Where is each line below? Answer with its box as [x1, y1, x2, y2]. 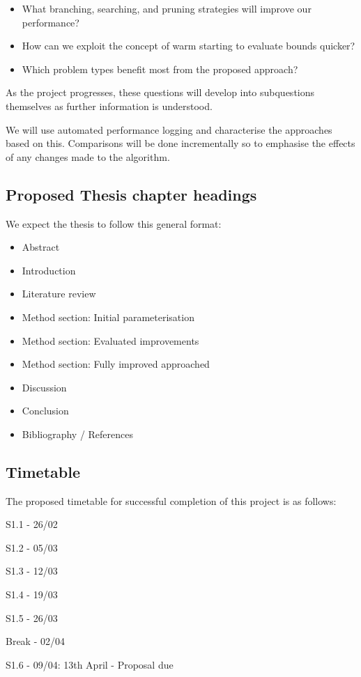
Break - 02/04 [6, 634, 65, 648]
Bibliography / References [22, 426, 134, 441]
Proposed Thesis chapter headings [6, 183, 257, 205]
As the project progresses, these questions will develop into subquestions [6, 85, 315, 100]
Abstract [22, 240, 60, 254]
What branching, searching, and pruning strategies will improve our [22, 1, 312, 15]
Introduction [22, 263, 76, 277]
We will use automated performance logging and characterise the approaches [6, 122, 332, 137]
